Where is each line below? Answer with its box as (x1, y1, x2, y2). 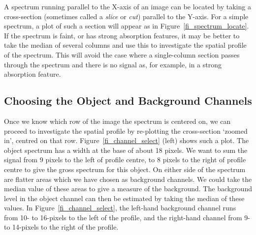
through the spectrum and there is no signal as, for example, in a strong (4, 59, 222, 69)
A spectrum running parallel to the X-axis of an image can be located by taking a (4, 1, 251, 11)
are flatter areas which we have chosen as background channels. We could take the (4, 174, 252, 184)
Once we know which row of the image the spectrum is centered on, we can (4, 116, 231, 126)
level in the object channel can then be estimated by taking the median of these (4, 193, 245, 203)
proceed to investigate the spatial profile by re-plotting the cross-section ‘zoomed (4, 125, 248, 136)
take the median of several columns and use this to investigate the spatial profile (4, 40, 247, 50)
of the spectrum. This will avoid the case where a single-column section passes (4, 49, 240, 59)
